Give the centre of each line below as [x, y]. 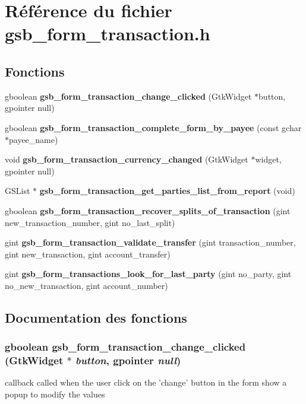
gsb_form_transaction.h [108, 34]
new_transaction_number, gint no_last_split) [90, 222]
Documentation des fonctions [96, 317]
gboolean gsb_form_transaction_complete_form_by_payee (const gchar [153, 127]
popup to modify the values [55, 394]
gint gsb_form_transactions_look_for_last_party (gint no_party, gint [148, 274]
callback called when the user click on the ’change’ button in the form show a [146, 382]
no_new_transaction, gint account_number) [86, 285]
